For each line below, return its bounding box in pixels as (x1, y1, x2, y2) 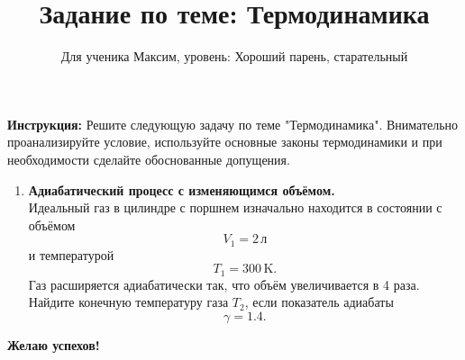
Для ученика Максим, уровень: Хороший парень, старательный (60, 47, 408, 66)
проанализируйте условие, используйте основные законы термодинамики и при (7, 132, 442, 151)
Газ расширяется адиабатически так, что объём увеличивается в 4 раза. (28, 274, 420, 293)
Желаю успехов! (7, 335, 100, 354)
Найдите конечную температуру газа (28, 292, 229, 311)
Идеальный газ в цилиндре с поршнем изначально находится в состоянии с (28, 198, 442, 217)
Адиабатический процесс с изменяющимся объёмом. (28, 180, 335, 199)
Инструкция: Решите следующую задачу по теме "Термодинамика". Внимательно (7, 114, 459, 133)
